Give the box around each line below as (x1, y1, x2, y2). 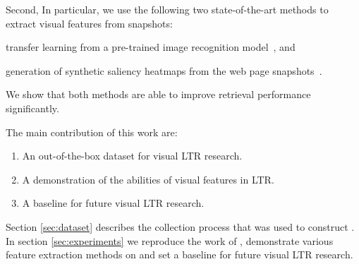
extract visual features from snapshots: (6, 16, 173, 30)
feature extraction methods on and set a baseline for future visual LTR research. (6, 247, 353, 262)
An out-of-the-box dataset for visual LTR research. (22, 148, 243, 163)
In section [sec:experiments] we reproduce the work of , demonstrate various (6, 233, 334, 248)
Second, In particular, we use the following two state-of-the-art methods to (6, 2, 329, 16)
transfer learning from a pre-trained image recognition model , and (6, 40, 296, 54)
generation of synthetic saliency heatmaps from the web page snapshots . (6, 63, 322, 78)
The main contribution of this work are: (6, 124, 178, 139)
